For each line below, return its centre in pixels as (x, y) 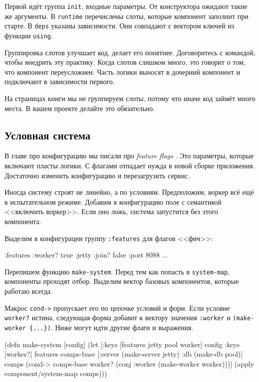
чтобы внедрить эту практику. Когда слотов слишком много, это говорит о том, (125, 62)
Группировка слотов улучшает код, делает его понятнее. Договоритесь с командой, (130, 52)
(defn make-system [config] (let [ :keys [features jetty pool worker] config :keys (122, 344)
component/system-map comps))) (56, 373)
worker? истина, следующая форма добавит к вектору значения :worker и (118, 318)
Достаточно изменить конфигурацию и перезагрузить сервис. (97, 175)
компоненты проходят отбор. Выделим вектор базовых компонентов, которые (122, 281)
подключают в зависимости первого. (60, 81)
